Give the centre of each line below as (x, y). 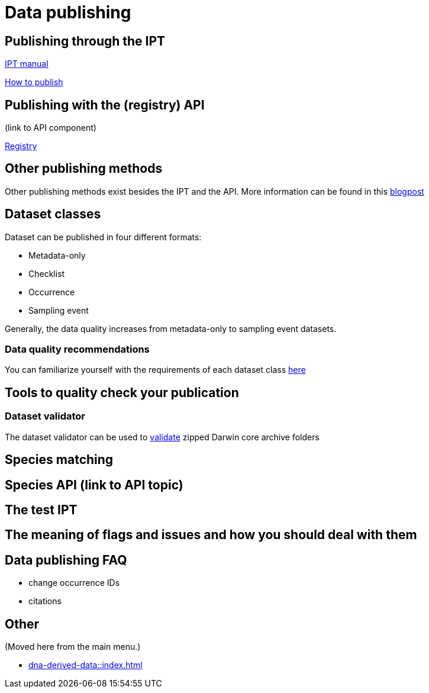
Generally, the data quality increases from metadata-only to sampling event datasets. (171, 328)
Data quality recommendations (77, 349)
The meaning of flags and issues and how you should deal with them (211, 535)
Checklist (47, 273)
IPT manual (27, 64)
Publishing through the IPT (85, 41)
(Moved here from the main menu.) (73, 647)
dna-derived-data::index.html (86, 665)
